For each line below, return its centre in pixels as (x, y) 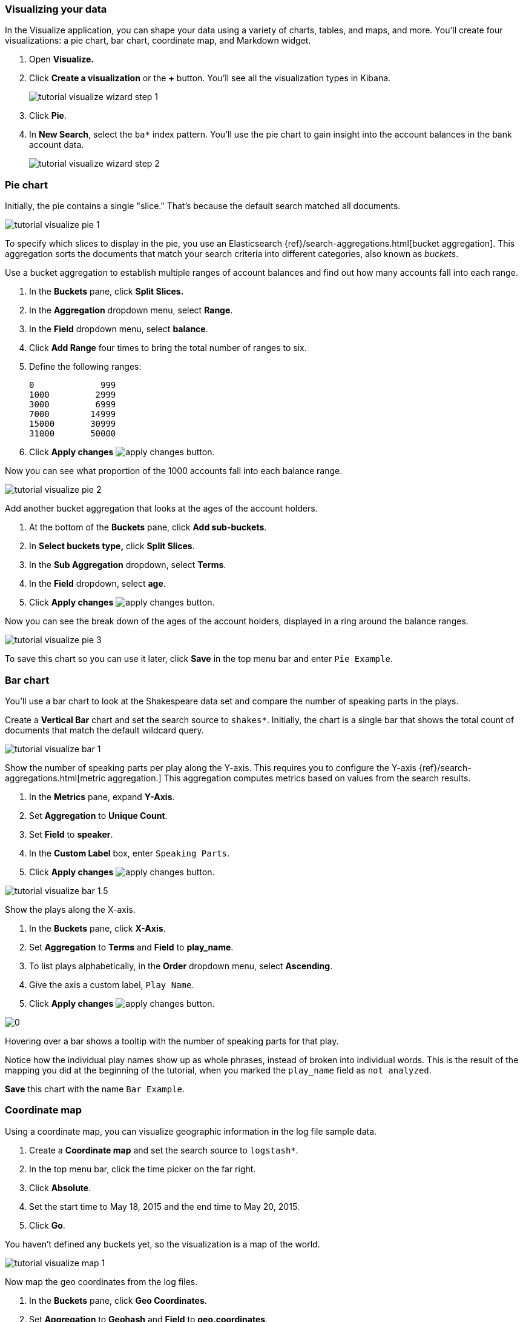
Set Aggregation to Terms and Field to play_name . (131, 947)
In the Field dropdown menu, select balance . (119, 329)
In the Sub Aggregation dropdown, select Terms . (128, 565)
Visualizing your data (56, 9)
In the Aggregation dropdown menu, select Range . (131, 310)
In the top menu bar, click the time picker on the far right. (143, 1169)
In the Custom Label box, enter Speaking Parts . (130, 853)
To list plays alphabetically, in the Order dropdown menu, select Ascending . (181, 966)
